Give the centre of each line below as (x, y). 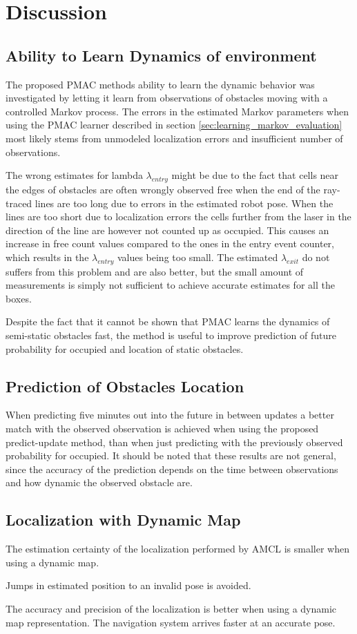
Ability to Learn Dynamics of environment (161, 55)
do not (316, 257)
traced (19, 203)
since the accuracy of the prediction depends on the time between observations (172, 469)
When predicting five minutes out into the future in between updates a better (170, 415)
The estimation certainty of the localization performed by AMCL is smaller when (177, 549)
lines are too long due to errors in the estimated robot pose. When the (184, 203)
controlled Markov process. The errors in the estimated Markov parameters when (177, 111)
